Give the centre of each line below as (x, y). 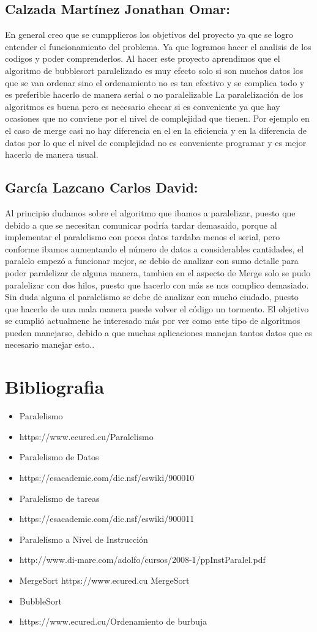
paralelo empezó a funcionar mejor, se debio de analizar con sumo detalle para (152, 261)
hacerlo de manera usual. (52, 154)
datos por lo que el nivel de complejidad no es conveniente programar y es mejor (156, 142)
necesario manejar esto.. (50, 344)
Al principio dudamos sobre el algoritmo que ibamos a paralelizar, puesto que (150, 212)
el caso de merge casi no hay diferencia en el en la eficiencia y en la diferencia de (156, 130)
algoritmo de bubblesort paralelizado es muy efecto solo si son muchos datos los (154, 70)
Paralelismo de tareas (59, 498)
